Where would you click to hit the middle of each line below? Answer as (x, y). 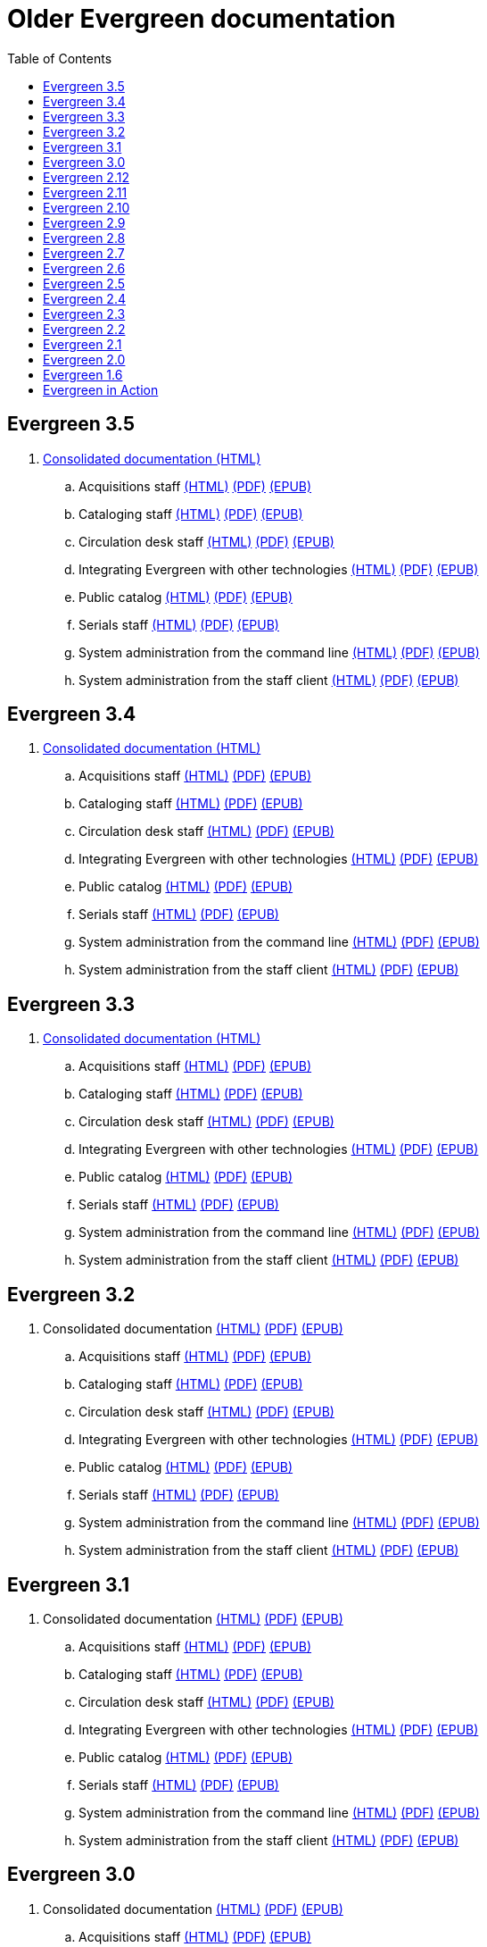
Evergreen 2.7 (84, 253)
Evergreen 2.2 (84, 329)
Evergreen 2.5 (84, 283)
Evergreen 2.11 (85, 192)
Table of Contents (60, 58)
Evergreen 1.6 (83, 374)
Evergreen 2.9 (84, 222)
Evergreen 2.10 (87, 207)
